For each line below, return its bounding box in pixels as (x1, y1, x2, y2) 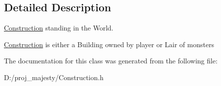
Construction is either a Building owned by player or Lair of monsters (4, 39, 214, 49)
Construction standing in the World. (4, 23, 113, 33)
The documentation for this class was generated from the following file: (4, 56, 218, 66)
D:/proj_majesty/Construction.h (4, 72, 104, 82)
